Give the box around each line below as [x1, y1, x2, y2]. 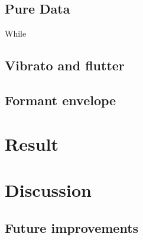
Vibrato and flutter [5, 56, 125, 74]
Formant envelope [5, 90, 116, 109]
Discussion [5, 177, 92, 202]
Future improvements [5, 218, 139, 236]
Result [5, 131, 58, 155]
